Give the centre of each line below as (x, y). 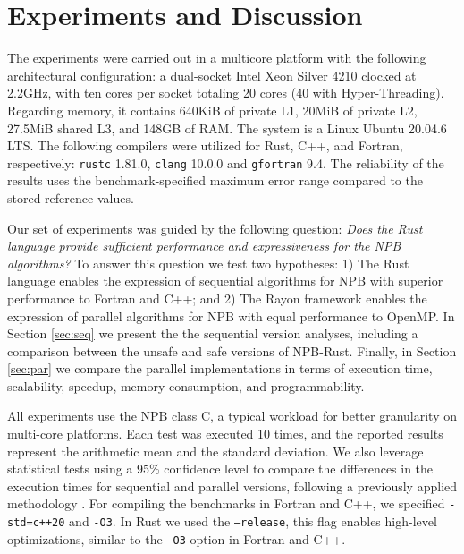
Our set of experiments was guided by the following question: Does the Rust (215, 228)
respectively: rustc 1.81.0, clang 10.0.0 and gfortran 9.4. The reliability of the (226, 162)
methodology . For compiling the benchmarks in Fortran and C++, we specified (226, 503)
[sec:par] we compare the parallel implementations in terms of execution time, (220, 368)
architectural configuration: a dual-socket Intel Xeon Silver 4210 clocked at (212, 75)
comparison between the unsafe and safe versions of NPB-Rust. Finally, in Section (232, 350)
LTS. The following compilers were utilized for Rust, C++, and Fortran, (205, 145)
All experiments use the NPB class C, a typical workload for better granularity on (232, 416)
